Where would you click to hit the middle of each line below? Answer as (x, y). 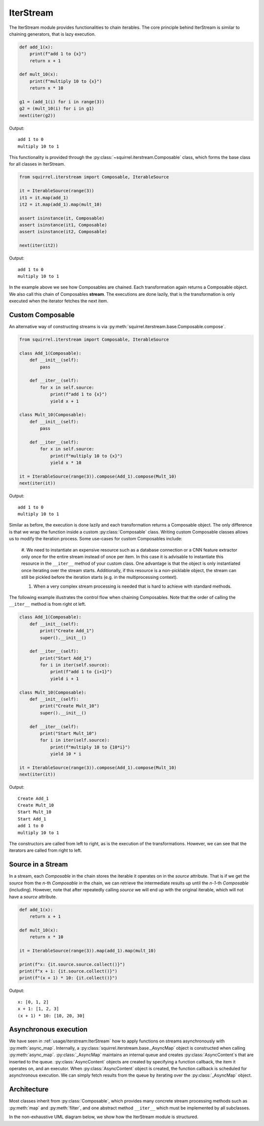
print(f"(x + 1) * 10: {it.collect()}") (68, 978)
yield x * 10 (66, 463)
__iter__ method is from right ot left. (48, 604)
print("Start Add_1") (66, 658)
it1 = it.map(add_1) (44, 198)
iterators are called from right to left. (45, 850)
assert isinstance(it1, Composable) (63, 225)
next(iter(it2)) (39, 245)
